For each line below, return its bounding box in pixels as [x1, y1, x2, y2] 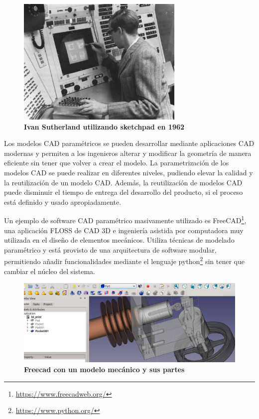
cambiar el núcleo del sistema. [4, 266, 95, 276]
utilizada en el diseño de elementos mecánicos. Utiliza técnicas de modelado [4, 235, 235, 245]
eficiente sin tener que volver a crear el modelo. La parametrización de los [4, 157, 229, 168]
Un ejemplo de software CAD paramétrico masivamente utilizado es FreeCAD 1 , [4, 214, 247, 226]
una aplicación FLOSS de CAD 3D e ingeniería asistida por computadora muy [4, 225, 244, 235]
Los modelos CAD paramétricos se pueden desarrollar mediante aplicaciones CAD [4, 138, 255, 148]
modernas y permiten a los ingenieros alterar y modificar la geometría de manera [4, 147, 252, 158]
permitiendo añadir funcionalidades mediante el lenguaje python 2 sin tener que [4, 255, 245, 267]
